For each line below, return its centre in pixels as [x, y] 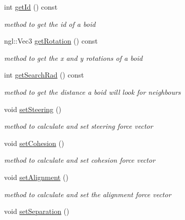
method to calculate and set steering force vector [79, 126]
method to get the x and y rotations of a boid [73, 58]
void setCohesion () [34, 143]
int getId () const [31, 7]
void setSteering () [33, 109]
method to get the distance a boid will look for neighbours [92, 91]
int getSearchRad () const [44, 75]
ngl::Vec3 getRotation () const [51, 41]
